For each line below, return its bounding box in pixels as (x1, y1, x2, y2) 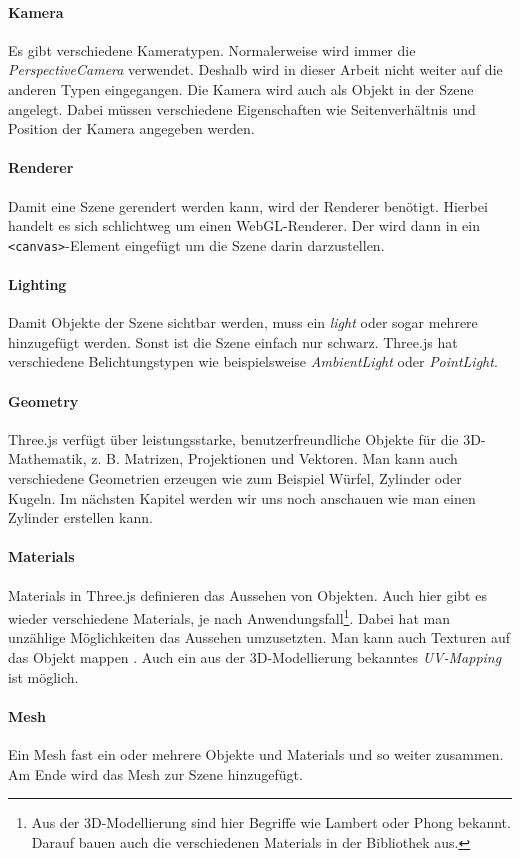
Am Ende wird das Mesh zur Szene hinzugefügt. (8, 763, 303, 784)
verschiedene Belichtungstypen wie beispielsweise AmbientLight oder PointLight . (8, 351, 498, 372)
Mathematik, (8, 448, 87, 469)
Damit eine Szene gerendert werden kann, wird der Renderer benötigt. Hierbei (8, 195, 488, 216)
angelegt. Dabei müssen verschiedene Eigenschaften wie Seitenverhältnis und (8, 98, 476, 119)
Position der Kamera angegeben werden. (8, 118, 255, 139)
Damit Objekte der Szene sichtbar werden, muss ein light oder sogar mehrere (8, 312, 478, 333)
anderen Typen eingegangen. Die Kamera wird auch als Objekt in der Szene (8, 78, 474, 99)
